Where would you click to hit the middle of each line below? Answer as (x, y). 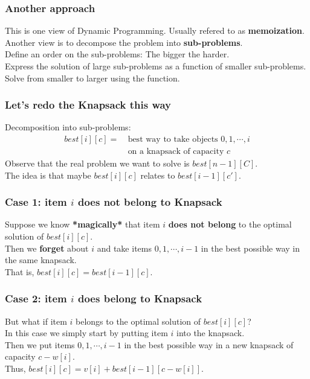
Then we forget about (47, 248)
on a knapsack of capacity (176, 152)
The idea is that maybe (48, 175)
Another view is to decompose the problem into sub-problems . (124, 42)
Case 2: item (36, 298)
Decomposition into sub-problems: (68, 127)
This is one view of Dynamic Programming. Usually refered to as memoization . (155, 30)
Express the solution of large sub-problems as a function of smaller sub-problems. (156, 66)
